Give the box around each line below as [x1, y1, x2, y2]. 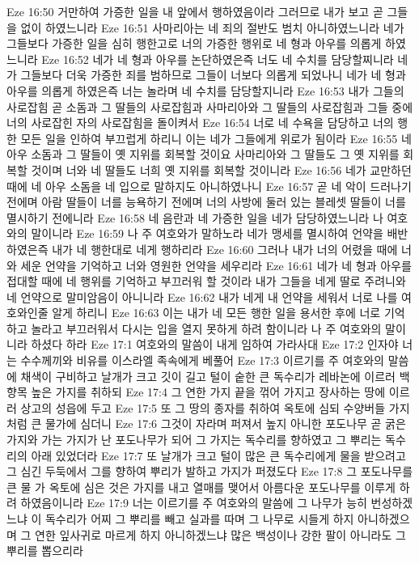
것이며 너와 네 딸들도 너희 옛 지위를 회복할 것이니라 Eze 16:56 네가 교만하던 [31, 161, 412, 178]
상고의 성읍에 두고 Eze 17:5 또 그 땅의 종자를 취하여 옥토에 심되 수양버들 [20, 399, 386, 416]
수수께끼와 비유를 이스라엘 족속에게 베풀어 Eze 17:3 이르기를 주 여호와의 [20, 352, 384, 369]
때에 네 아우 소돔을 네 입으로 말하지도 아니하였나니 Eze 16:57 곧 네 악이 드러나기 [6, 177, 412, 194]
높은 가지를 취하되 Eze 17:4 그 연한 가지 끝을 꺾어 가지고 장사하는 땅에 [31, 383, 386, 400]
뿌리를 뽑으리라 [6, 542, 83, 559]
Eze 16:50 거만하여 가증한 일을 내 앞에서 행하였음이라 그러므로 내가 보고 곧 [6, 3, 383, 19]
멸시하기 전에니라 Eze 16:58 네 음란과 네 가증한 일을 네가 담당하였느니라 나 [6, 209, 383, 226]
